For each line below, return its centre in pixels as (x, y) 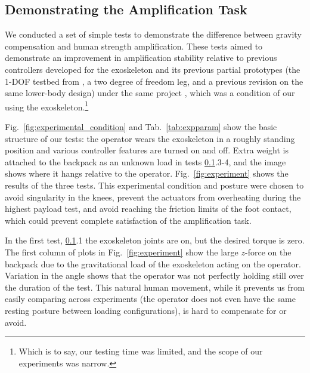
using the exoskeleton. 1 (47, 106)
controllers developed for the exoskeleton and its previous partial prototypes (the (153, 69)
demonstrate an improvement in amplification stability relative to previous (141, 58)
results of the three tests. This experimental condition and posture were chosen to (154, 185)
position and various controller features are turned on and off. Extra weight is (147, 150)
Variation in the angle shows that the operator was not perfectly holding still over (154, 275)
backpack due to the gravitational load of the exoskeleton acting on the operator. (153, 263)
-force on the (268, 252)
